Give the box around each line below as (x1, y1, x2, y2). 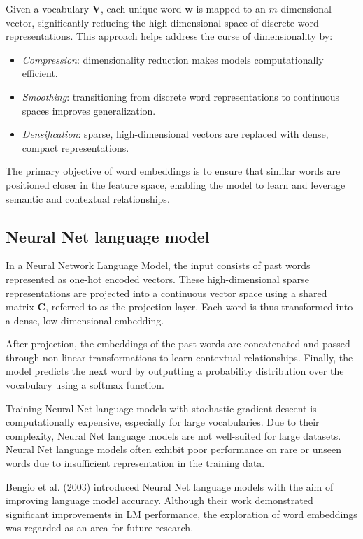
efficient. (22, 66, 58, 80)
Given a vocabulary (6, 1, 90, 15)
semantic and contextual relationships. (6, 191, 170, 206)
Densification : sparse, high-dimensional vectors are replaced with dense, (22, 127, 329, 141)
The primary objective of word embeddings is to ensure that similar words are (6, 164, 341, 178)
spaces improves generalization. (22, 103, 156, 117)
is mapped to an (196, 1, 266, 15)
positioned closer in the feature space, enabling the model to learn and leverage (6, 177, 346, 192)
